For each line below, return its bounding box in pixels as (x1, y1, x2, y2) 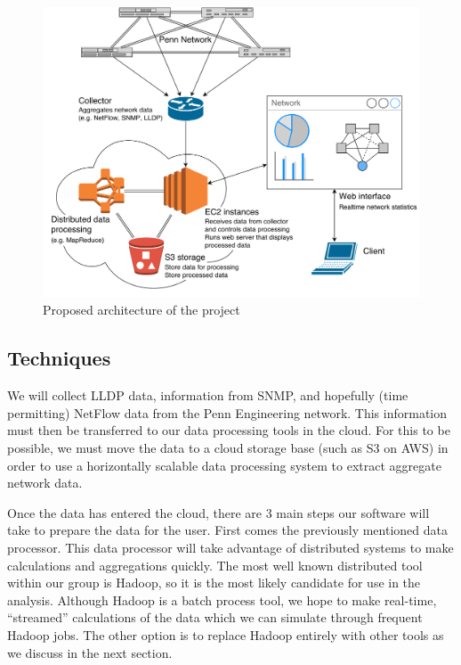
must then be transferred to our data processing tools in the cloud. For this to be (7, 421, 450, 439)
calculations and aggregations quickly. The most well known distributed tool (7, 555, 423, 574)
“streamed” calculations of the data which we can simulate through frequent (7, 608, 423, 627)
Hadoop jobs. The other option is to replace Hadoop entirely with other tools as (7, 625, 444, 644)
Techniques (7, 344, 111, 372)
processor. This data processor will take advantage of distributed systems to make (7, 538, 454, 556)
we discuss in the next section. (7, 643, 173, 661)
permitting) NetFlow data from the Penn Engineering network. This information (7, 403, 448, 422)
